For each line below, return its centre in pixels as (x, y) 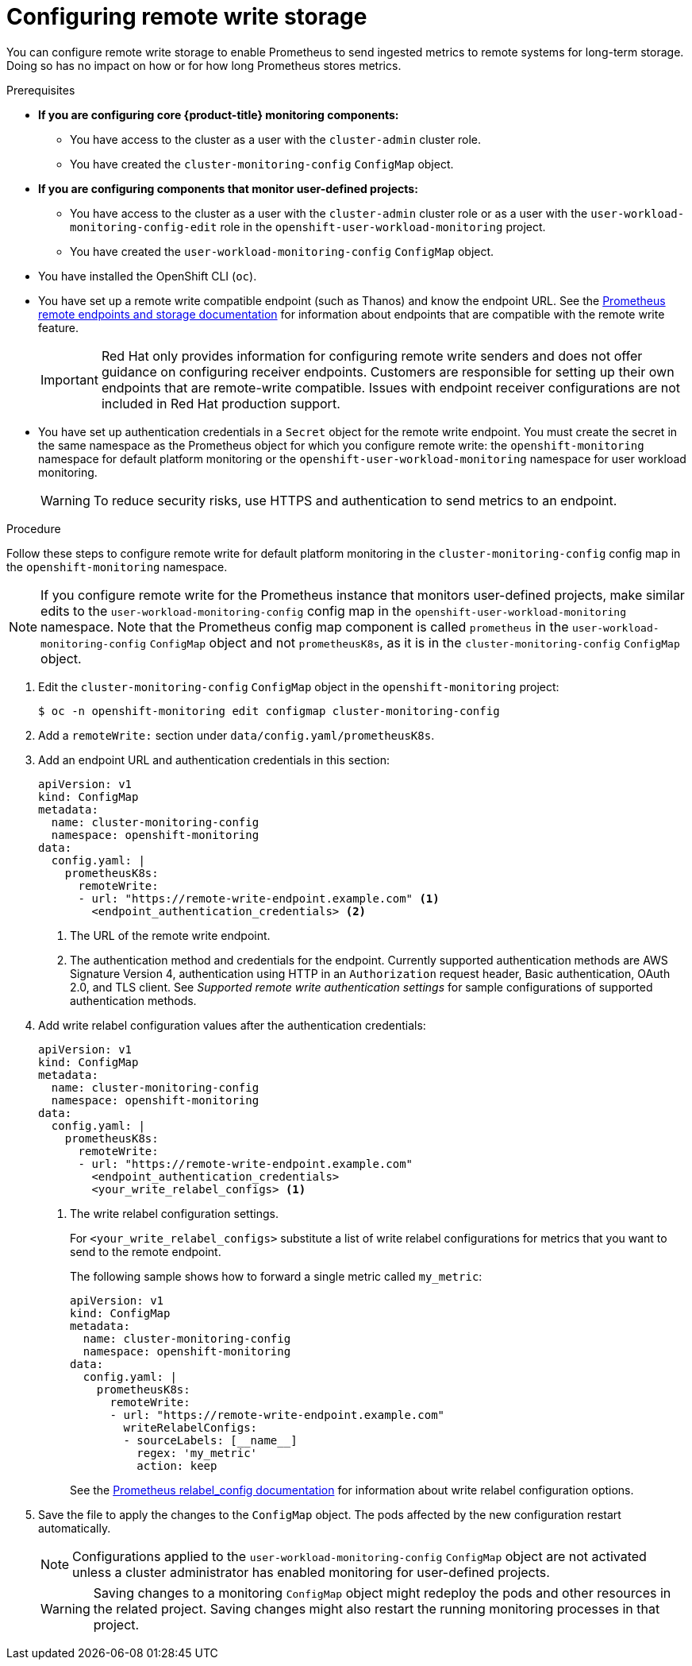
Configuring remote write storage (187, 17)
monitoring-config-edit (144, 227)
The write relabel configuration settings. (174, 1213)
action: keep (177, 1465)
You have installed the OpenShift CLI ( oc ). (148, 276)
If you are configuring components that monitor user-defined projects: (228, 188)
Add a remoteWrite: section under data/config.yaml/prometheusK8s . (236, 735)
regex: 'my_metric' (197, 1453)
